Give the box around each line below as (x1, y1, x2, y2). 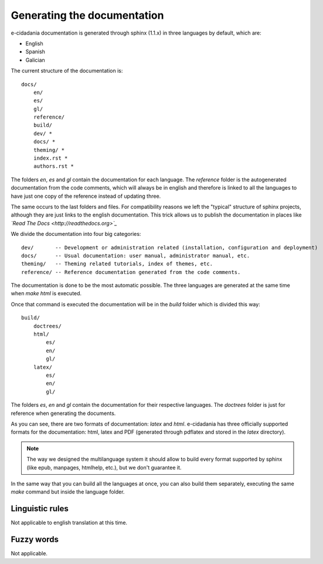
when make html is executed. (11, 290, 82, 297)
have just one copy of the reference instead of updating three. (11, 192, 161, 200)
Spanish (25, 48, 45, 55)
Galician (25, 56, 45, 63)
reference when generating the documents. (11, 410, 116, 417)
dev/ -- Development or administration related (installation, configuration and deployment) (21, 244, 318, 251)
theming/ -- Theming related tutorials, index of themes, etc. (21, 261, 213, 267)
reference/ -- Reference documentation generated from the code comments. (21, 269, 241, 275)
